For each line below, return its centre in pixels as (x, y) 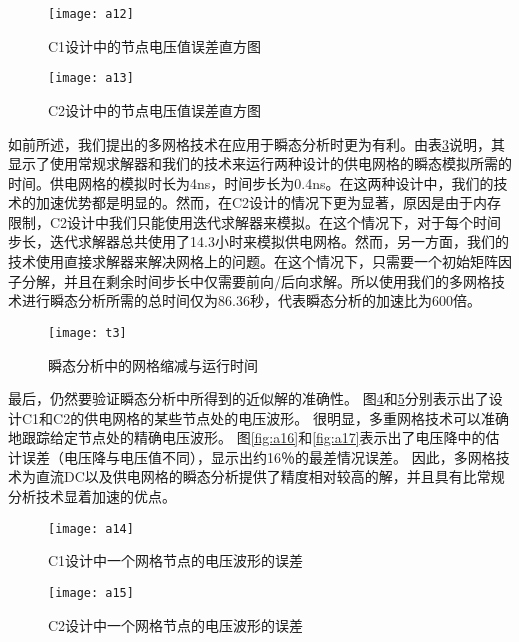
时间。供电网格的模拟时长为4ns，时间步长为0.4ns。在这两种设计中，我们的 (251, 182)
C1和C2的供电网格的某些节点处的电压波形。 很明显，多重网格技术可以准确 (265, 417)
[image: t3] (87, 332)
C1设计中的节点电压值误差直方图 (155, 45)
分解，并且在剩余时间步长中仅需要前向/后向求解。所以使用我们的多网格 (256, 280)
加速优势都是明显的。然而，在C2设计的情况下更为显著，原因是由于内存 (268, 202)
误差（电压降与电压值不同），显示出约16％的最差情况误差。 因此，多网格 (258, 456)
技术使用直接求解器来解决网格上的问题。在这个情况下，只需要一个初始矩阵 (253, 261)
